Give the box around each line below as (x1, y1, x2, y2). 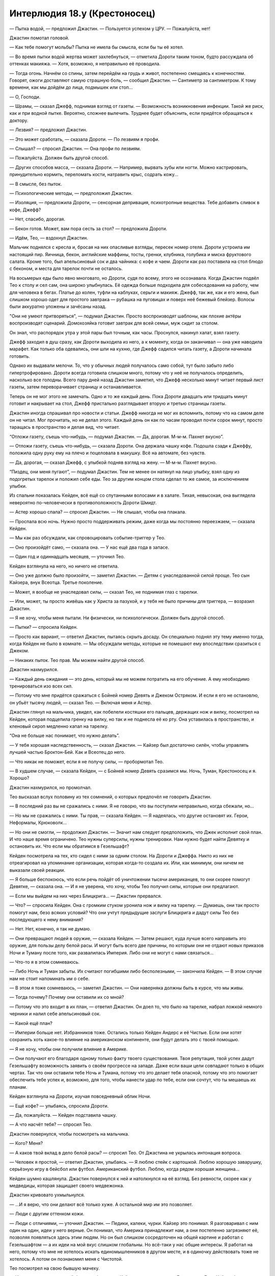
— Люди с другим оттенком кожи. (9, 1211, 85, 1217)
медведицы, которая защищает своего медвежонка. (9, 1183, 124, 1189)
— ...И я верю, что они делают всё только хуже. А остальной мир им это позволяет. (9, 1201, 193, 1207)
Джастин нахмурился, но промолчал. (9, 784, 92, 791)
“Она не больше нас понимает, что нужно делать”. (9, 732, 120, 739)
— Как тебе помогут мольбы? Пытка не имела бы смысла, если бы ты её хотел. (9, 44, 184, 51)
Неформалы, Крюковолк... (9, 820, 67, 826)
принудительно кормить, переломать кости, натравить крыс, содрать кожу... (9, 171, 178, 178)
